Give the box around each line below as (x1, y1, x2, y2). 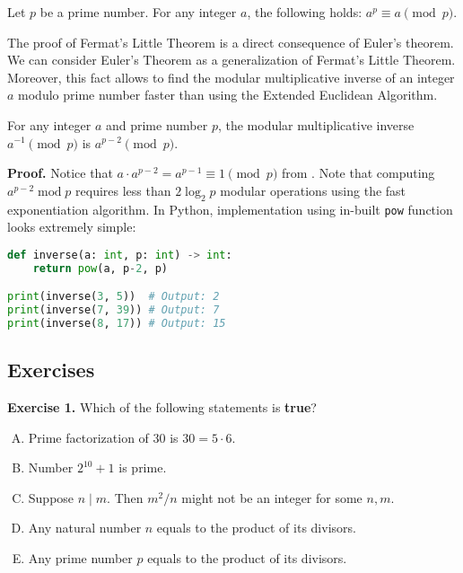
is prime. (118, 458, 167, 477)
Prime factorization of (28, 428, 149, 446)
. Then (107, 488, 144, 507)
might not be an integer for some (181, 488, 363, 507)
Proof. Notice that (7, 163, 113, 182)
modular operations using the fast (220, 181, 406, 199)
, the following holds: (247, 3, 363, 21)
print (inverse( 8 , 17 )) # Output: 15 (7, 316, 226, 330)
